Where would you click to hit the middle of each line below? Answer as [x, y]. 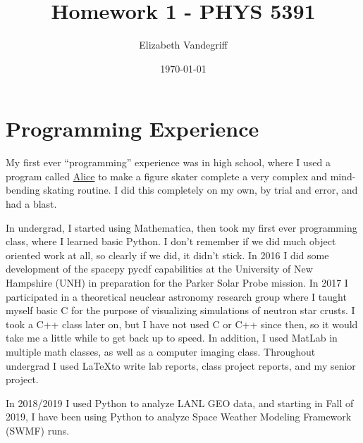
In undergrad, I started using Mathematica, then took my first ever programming [181, 227]
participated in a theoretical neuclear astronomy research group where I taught [176, 296]
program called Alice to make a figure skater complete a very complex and [166, 176]
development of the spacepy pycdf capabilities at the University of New [159, 269]
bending [23, 190]
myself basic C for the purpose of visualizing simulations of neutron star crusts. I [180, 310]
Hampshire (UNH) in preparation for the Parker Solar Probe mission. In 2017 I [177, 282]
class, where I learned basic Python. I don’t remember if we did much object [171, 241]
